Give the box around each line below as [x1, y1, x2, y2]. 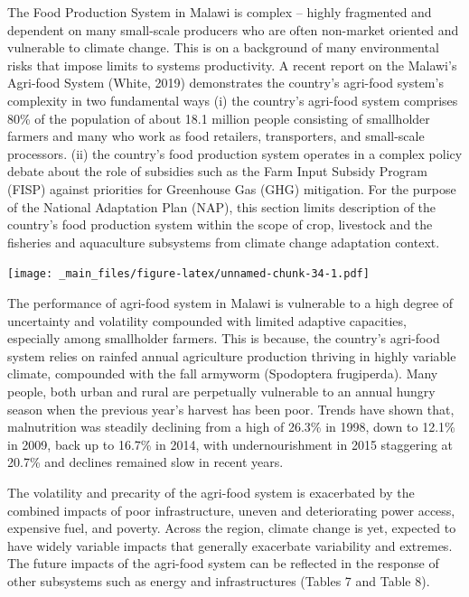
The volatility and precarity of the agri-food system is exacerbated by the [7, 482, 415, 501]
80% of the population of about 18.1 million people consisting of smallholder [7, 108, 430, 127]
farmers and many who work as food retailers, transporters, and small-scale [7, 126, 425, 145]
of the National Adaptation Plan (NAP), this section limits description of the [7, 197, 436, 216]
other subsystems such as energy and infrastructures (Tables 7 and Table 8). [7, 571, 430, 590]
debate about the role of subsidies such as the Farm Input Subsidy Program [7, 162, 427, 181]
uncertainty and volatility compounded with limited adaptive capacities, [7, 311, 407, 330]
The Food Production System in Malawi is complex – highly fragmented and [7, 3, 432, 21]
